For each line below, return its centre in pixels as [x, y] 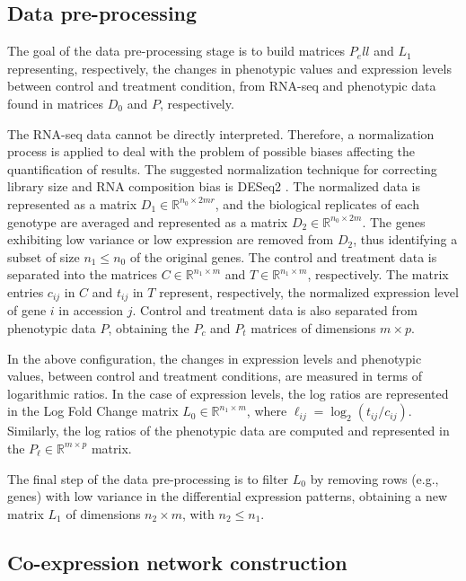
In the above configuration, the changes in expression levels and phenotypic [215, 358]
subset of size [44, 256]
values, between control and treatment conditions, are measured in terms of [215, 376]
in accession [91, 310]
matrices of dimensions [313, 327]
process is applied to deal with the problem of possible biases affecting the [211, 151]
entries [26, 291]
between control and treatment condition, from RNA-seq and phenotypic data [222, 86]
